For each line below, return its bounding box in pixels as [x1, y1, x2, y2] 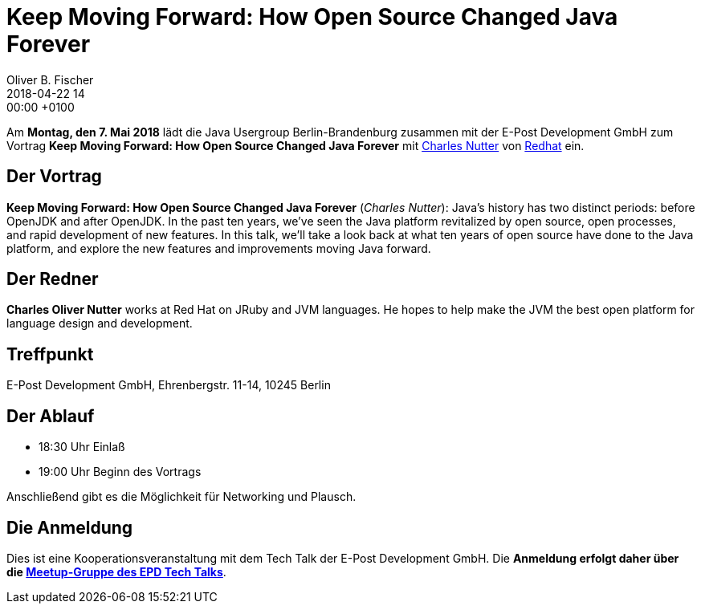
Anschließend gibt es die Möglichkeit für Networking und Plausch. [6, 490, 357, 504]
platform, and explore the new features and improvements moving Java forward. [6, 241, 431, 255]
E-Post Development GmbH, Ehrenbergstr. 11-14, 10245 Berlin [6, 378, 331, 392]
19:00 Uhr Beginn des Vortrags [39, 465, 202, 479]
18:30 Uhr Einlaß [39, 440, 125, 454]
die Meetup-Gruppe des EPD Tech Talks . [6, 564, 226, 579]
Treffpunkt [6, 344, 94, 364]
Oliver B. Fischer [6, 72, 94, 87]
